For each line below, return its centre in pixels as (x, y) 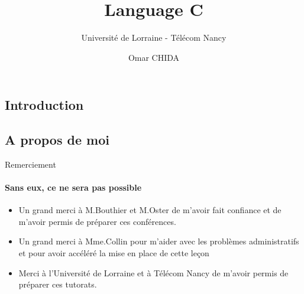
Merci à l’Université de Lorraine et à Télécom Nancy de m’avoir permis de (153, 272)
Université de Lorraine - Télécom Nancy (154, 37)
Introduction (44, 105)
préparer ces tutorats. (58, 284)
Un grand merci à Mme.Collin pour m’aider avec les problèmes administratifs (159, 241)
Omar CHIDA (154, 57)
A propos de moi (57, 140)
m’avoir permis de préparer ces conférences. (97, 221)
